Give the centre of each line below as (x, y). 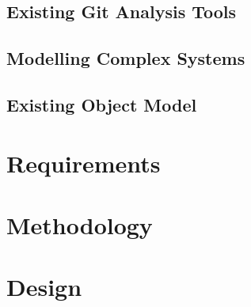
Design (44, 287)
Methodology (80, 224)
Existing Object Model (102, 104)
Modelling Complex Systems (126, 58)
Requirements (84, 163)
